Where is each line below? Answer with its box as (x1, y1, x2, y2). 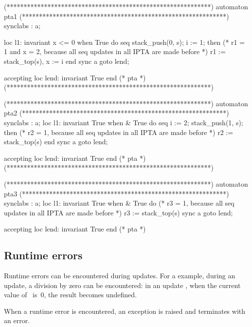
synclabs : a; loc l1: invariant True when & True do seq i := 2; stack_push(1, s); (4, 117, 243, 127)
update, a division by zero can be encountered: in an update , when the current (4, 280, 241, 290)
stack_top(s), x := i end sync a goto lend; (4, 56, 129, 66)
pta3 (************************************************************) (4, 188, 229, 198)
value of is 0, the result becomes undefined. (4, 289, 137, 300)
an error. (4, 315, 30, 326)
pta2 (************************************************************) (4, 108, 229, 118)
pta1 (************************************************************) (4, 11, 229, 21)
